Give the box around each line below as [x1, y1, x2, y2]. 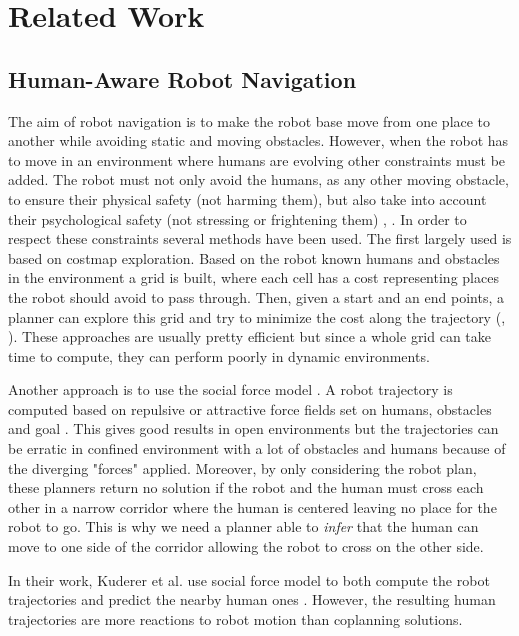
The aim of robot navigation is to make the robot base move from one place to [8, 110, 491, 131]
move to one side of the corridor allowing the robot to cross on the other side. [8, 536, 484, 557]
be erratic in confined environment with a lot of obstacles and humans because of [8, 438, 506, 459]
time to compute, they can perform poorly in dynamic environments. [8, 345, 430, 366]
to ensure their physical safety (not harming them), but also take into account [8, 188, 487, 209]
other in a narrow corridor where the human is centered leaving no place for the [8, 496, 497, 517]
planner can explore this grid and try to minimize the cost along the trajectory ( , [8, 306, 506, 327]
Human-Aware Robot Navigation [8, 63, 357, 94]
